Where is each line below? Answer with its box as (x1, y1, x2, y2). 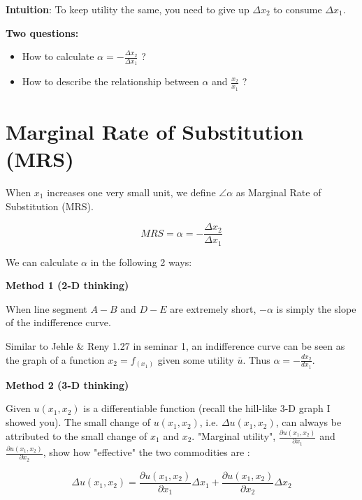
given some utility (157, 352, 234, 367)
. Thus (242, 352, 270, 367)
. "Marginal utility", (191, 429, 276, 443)
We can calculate (6, 254, 78, 269)
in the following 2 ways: (90, 254, 192, 269)
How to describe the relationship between (22, 74, 199, 89)
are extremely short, (170, 301, 256, 316)
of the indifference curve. (6, 315, 111, 330)
